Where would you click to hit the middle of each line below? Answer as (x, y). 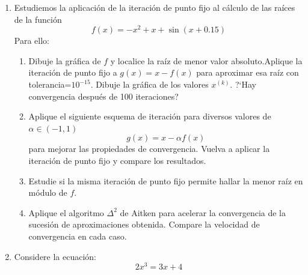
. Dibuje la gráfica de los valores (149, 84)
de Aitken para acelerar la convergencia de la (203, 212)
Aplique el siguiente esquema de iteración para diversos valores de (150, 116)
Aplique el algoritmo (66, 212)
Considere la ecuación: (55, 256)
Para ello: (32, 41)
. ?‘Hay (243, 84)
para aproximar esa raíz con (248, 72)
